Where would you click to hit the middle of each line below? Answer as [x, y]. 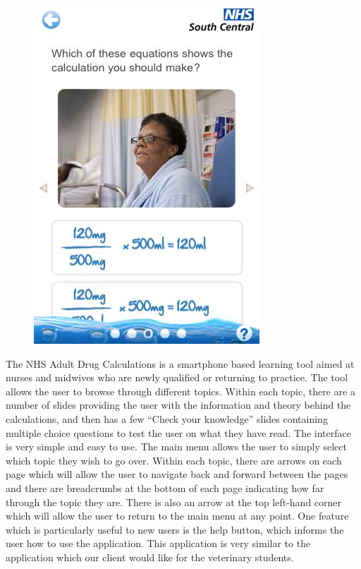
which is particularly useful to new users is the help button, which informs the [175, 529]
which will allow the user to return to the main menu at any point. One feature [177, 516]
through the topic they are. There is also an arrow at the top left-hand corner [174, 502]
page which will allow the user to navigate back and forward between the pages [177, 474]
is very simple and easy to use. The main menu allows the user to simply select [176, 447]
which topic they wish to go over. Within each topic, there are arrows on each [174, 460]
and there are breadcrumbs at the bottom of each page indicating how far [165, 487]
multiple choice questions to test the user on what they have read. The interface [178, 432]
